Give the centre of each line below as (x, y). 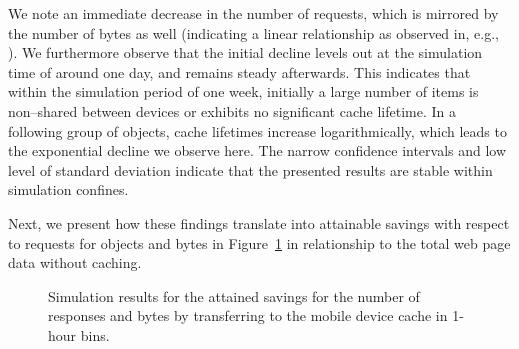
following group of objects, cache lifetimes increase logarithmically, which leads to (257, 130)
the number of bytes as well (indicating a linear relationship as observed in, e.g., (253, 32)
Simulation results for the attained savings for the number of (234, 295)
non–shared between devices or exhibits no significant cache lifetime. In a (232, 110)
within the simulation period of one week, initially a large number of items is (243, 91)
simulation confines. (68, 189)
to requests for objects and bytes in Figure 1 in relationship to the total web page (259, 242)
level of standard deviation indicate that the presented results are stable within (250, 169)
